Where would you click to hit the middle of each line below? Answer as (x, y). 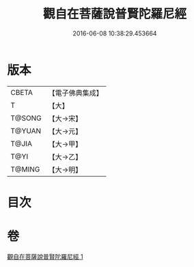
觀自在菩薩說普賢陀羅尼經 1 (45, 256)
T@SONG (26, 118)
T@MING (25, 169)
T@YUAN (26, 130)
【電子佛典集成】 (76, 93)
